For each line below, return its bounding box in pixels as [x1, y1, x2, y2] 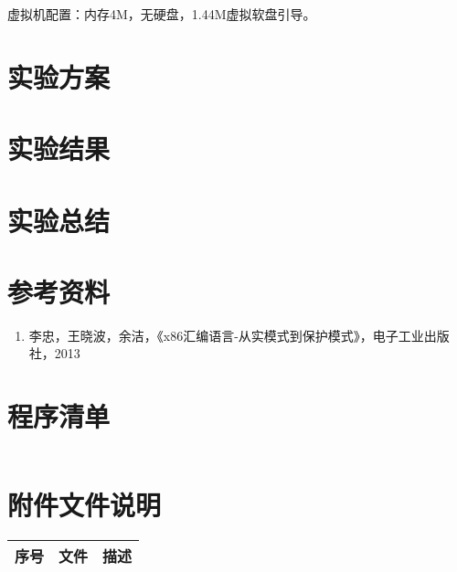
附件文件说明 [7, 486, 162, 524]
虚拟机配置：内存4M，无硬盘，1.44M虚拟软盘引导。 [7, 5, 316, 23]
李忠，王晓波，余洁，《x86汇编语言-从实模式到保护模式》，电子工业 [28, 325, 424, 344]
